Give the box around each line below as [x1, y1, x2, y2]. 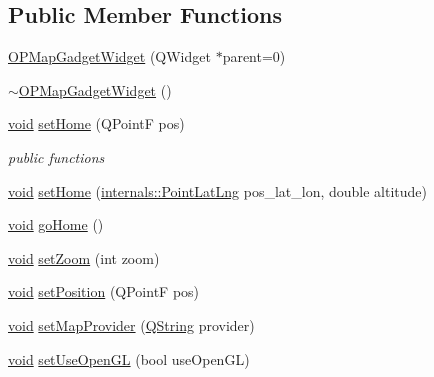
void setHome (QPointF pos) [8, 113, 185, 134]
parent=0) [222, 46, 286, 67]
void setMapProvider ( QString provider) [8, 314, 255, 335]
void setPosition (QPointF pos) [8, 281, 200, 302]
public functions [8, 146, 105, 167]
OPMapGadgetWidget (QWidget [8, 46, 211, 67]
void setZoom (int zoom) [8, 247, 160, 268]
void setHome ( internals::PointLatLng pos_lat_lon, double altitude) [8, 180, 427, 201]
